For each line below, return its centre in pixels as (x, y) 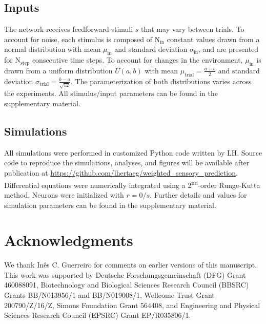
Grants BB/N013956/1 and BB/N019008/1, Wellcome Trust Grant (109, 295)
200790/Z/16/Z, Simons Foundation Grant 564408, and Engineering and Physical (132, 305)
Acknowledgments (69, 240)
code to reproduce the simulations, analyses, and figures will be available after (127, 163)
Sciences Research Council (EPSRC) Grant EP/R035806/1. (98, 315)
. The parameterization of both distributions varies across (161, 81)
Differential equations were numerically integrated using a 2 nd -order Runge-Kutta (132, 184)
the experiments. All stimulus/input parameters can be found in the (111, 93)
